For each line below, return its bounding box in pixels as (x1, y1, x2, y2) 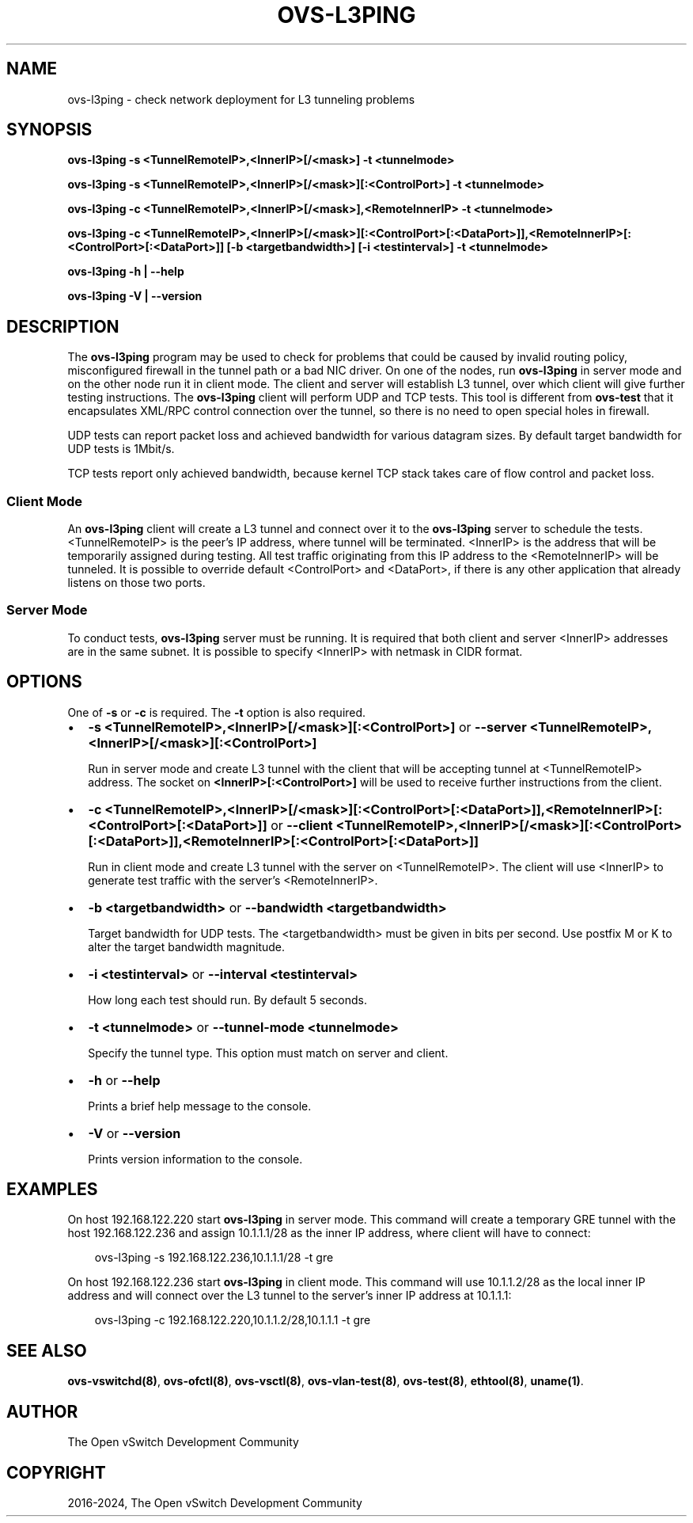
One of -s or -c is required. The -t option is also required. (67, 705, 366, 719)
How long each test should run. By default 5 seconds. (88, 992, 367, 1007)
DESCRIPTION (6, 316, 119, 337)
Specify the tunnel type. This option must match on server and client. (88, 1045, 449, 1060)
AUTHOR (6, 1401, 78, 1422)
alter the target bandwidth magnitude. (88, 939, 286, 954)
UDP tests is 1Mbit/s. (67, 442, 175, 456)
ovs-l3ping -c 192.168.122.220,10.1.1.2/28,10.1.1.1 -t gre (94, 1313, 371, 1327)
